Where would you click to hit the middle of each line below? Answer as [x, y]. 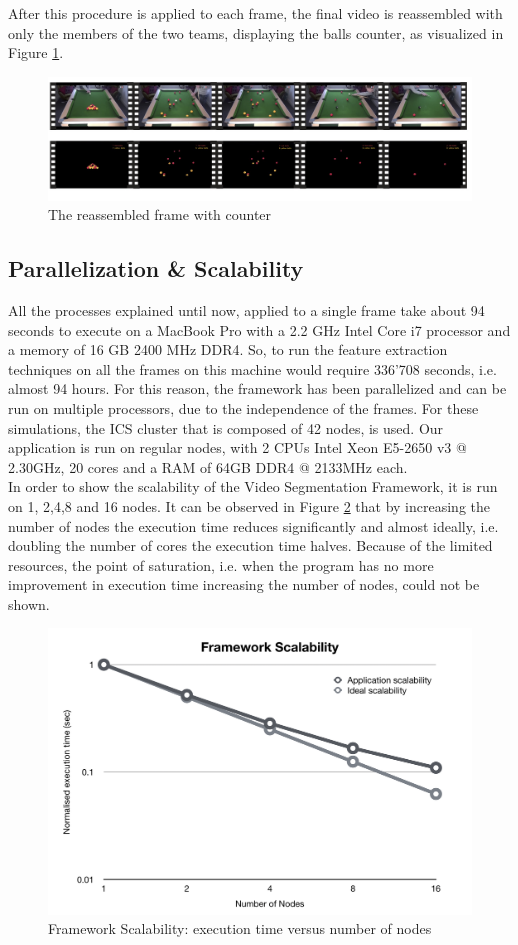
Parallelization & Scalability [156, 268]
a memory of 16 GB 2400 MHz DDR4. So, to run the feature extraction [228, 349]
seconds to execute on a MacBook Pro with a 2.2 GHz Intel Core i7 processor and [259, 329]
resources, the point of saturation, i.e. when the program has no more [221, 564]
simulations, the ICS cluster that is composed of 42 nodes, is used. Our [226, 427]
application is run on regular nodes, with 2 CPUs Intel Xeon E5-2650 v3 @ [237, 447]
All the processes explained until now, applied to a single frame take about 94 [246, 309]
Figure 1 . [36, 52]
